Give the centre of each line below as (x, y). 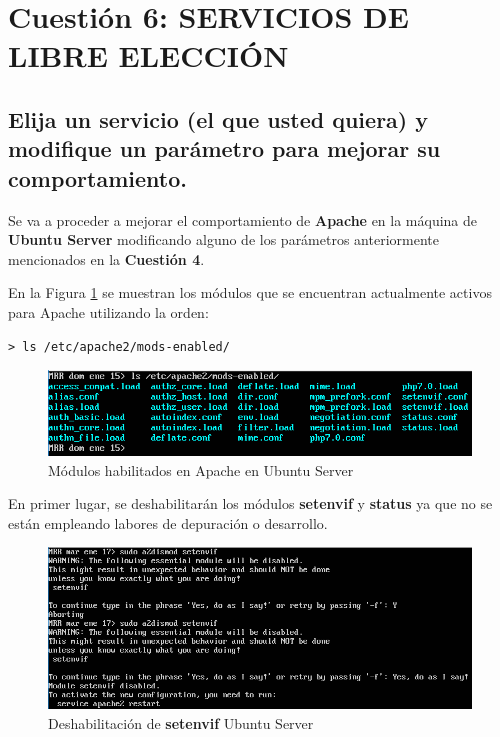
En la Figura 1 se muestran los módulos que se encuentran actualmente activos (250, 292)
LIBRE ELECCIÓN (148, 55)
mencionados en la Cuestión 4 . (106, 258)
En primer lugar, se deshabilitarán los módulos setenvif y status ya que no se (250, 503)
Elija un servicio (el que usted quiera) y (218, 118)
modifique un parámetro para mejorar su (224, 148)
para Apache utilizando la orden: (108, 311)
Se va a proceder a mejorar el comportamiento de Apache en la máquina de (243, 219)
